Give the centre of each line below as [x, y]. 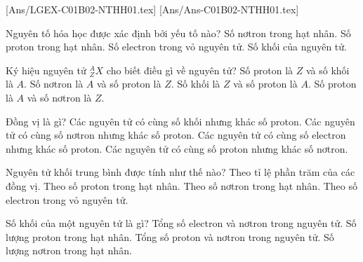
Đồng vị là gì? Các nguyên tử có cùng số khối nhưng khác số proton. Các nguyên [180, 121]
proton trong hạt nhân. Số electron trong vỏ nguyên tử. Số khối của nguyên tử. [176, 47]
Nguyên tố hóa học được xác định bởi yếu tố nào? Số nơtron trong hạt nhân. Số [178, 33]
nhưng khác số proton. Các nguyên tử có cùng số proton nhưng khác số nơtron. [177, 148]
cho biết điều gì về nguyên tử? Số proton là [200, 70]
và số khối [328, 70]
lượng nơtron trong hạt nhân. [69, 250]
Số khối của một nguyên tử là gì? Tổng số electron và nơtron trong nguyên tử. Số [181, 223]
